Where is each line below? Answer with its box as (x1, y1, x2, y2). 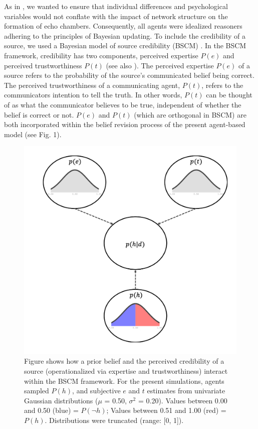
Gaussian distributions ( (24, 395, 98, 405)
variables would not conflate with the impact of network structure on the (4, 11, 228, 21)
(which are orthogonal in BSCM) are (134, 109, 246, 120)
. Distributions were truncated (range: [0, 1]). (45, 415, 184, 425)
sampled (24, 385, 49, 396)
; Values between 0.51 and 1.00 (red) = (106, 405, 226, 415)
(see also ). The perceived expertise (106, 60, 214, 70)
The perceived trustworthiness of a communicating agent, (4, 79, 180, 90)
